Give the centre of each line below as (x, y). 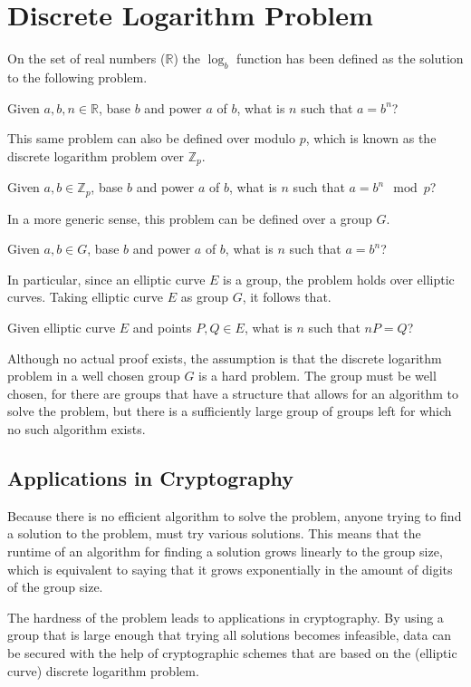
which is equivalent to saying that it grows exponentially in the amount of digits (230, 569)
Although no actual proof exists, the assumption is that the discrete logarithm (225, 358)
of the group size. (55, 587)
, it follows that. (287, 297)
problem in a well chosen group (94, 376)
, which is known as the (371, 138)
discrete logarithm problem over (96, 155)
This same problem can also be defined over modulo (152, 138)
